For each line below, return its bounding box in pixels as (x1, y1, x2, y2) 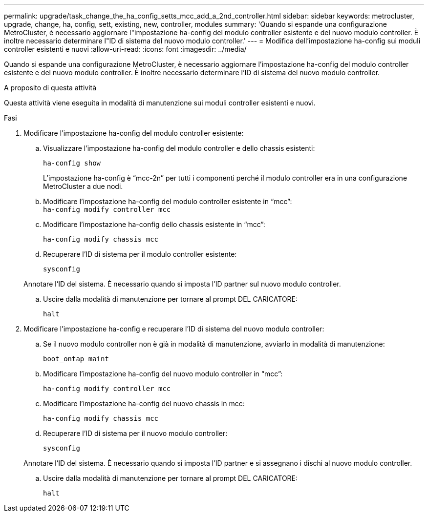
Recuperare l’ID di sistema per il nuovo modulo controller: (43, 429, 228, 437)
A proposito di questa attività (4, 83, 97, 92)
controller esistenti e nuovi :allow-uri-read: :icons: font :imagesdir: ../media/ (4, 45, 247, 53)
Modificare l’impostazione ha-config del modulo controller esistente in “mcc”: (43, 197, 292, 206)
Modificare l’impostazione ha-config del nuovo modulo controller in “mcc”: (43, 370, 283, 378)
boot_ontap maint (43, 355, 109, 363)
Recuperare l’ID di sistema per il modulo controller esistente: (43, 250, 237, 258)
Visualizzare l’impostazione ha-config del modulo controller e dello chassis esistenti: (43, 144, 315, 152)
